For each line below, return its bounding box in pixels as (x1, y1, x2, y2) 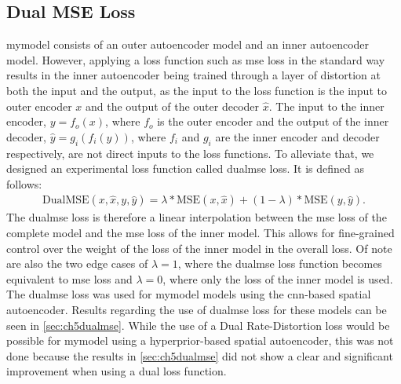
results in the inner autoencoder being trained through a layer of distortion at (6, 67, 381, 83)
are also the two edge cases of (6, 255, 148, 272)
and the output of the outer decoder (86, 97, 260, 114)
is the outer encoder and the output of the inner (157, 113, 389, 130)
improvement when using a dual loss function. (6, 363, 227, 379)
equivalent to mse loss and (6, 270, 133, 287)
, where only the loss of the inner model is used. (162, 270, 393, 287)
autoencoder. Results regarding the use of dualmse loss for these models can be (6, 301, 387, 317)
